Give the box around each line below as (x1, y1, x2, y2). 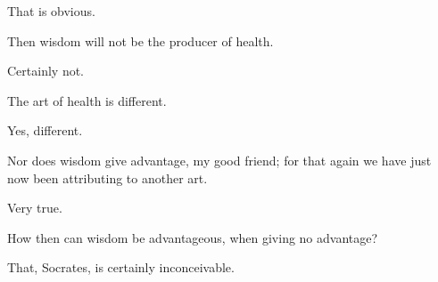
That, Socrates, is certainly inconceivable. (7, 258, 235, 277)
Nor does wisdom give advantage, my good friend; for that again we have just (7, 150, 432, 169)
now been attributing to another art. (7, 168, 208, 187)
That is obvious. (7, 2, 95, 20)
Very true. (7, 198, 62, 217)
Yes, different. (7, 121, 83, 140)
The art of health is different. (7, 91, 167, 109)
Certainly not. (7, 61, 85, 80)
